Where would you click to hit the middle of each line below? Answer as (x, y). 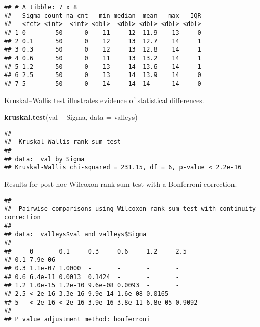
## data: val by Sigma (44, 159)
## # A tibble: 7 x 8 (41, 7)
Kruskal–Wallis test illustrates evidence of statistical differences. (104, 100)
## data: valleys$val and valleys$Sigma (75, 234)
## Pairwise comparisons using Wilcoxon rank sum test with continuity (130, 209)
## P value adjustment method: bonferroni (77, 319)
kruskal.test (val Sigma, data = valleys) (71, 117)
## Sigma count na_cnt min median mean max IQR (103, 16)
